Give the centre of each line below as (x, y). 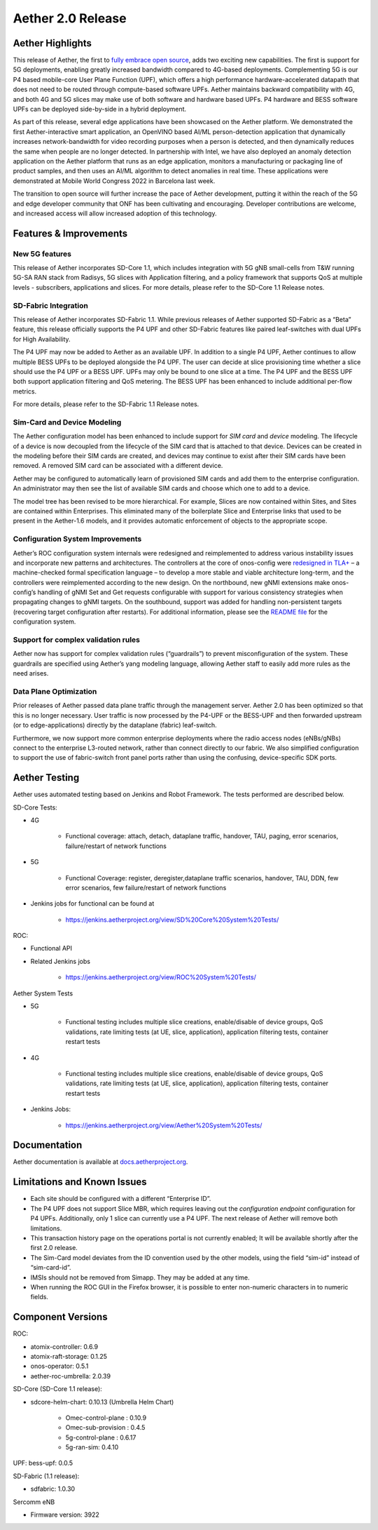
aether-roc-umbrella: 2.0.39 (71, 1376)
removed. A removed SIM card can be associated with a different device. (118, 466)
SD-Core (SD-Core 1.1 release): (58, 1389)
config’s (24, 592)
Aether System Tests (43, 993)
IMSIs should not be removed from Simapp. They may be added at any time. (140, 1277)
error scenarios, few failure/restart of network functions (146, 887)
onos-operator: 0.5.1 (59, 1366)
